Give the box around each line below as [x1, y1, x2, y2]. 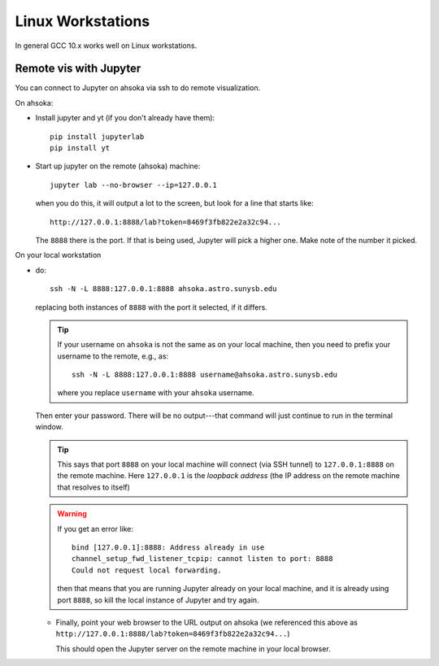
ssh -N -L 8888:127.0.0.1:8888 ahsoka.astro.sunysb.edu [50, 285, 277, 294]
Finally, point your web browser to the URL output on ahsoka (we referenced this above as [55, 617, 358, 627]
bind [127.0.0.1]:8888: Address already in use [72, 543, 265, 552]
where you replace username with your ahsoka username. [57, 388, 255, 398]
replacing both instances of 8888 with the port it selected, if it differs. [35, 302, 267, 312]
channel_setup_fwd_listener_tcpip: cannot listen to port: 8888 [72, 554, 333, 564]
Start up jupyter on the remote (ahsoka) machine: [35, 161, 201, 171]
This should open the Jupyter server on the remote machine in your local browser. [55, 643, 331, 654]
